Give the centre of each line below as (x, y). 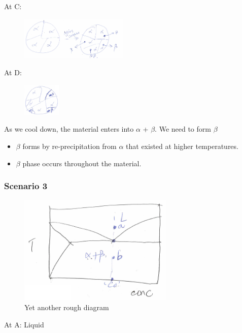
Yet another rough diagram (67, 307)
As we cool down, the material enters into (69, 129)
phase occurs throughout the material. (82, 163)
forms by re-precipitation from (70, 146)
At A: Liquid (24, 324)
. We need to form (183, 129)
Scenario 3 (26, 186)
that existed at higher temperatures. (182, 146)
